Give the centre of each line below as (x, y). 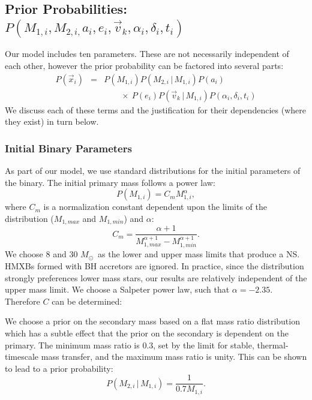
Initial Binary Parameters (68, 148)
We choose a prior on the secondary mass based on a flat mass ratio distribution (152, 321)
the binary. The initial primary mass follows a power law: (110, 182)
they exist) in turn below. (52, 121)
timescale (22, 357)
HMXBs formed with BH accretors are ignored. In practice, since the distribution (154, 266)
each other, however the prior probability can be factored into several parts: (144, 66)
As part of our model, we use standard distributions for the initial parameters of (153, 171)
